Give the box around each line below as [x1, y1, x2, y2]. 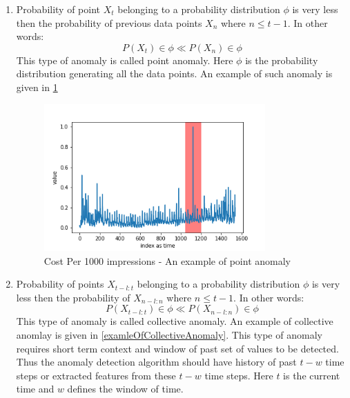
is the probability [245, 52, 318, 67]
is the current [283, 368, 340, 382]
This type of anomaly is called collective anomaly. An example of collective [16, 314, 333, 328]
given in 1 [16, 79, 58, 94]
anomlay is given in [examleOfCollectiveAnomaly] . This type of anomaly [16, 327, 322, 341]
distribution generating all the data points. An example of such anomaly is [16, 66, 333, 81]
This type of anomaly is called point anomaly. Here [16, 52, 233, 67]
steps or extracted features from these [16, 368, 176, 382]
